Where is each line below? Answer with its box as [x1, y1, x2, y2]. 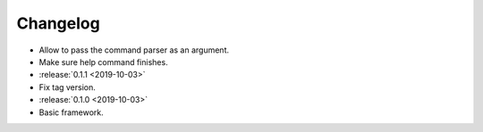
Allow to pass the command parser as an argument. [38, 45, 230, 55]
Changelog [16, 13, 100, 33]
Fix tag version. [38, 81, 96, 93]
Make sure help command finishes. [38, 56, 169, 67]
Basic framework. [38, 107, 105, 118]
